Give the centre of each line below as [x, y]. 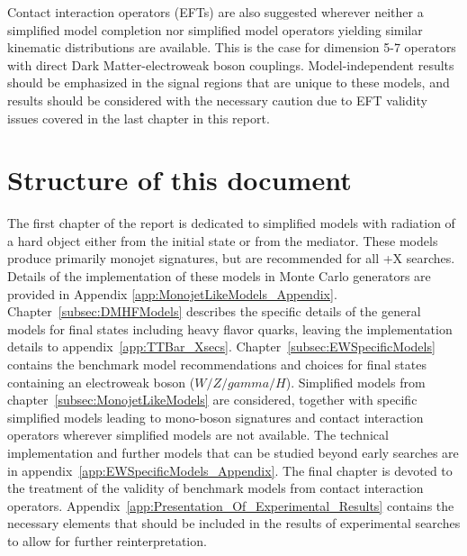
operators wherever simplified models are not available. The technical [198, 435]
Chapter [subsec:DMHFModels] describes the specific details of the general [214, 311]
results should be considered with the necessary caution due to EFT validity [217, 100]
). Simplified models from [355, 382]
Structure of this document [180, 180]
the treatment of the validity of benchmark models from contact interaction [216, 488]
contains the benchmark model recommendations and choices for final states [217, 365]
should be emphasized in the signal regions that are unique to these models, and [229, 82]
